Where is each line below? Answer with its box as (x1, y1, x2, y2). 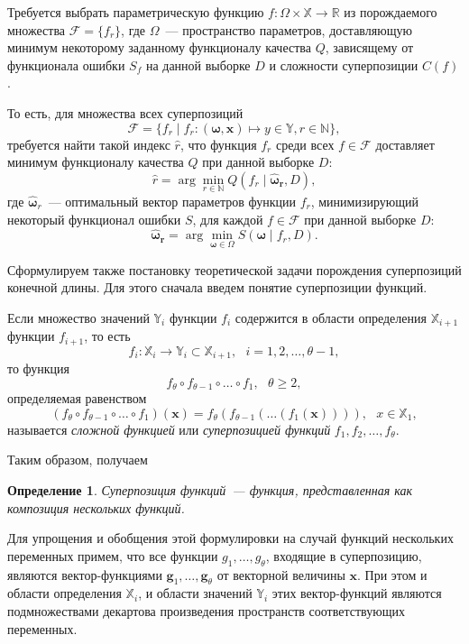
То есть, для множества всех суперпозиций (7, 103, 244, 122)
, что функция (179, 134, 257, 153)
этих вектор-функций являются (271, 584, 442, 603)
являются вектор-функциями (7, 565, 162, 584)
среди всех (275, 134, 335, 153)
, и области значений (138, 584, 253, 603)
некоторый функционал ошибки (7, 209, 181, 228)
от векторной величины (216, 565, 345, 584)
